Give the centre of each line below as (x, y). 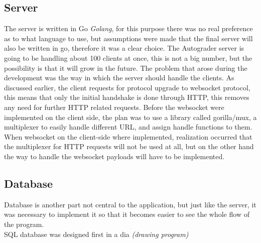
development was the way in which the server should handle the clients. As (119, 78)
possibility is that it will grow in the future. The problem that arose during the (126, 68)
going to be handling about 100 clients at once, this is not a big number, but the (128, 57)
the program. (24, 224)
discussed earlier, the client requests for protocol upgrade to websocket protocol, (127, 87)
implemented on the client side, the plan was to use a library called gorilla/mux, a (130, 117)
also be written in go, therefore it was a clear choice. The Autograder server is (124, 48)
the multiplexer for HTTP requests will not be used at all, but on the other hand (129, 146)
